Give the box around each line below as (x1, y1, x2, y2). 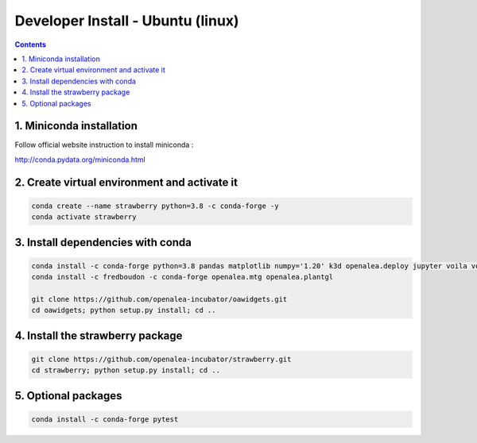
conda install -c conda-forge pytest (31, 414, 179, 424)
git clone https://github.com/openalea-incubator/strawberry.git (31, 354, 292, 364)
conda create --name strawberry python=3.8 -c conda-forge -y (31, 201, 279, 210)
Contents (14, 40, 47, 49)
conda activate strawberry (31, 213, 137, 221)
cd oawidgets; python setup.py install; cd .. (31, 306, 216, 315)
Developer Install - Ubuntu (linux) (14, 12, 239, 29)
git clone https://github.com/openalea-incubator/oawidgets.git (31, 295, 288, 303)
